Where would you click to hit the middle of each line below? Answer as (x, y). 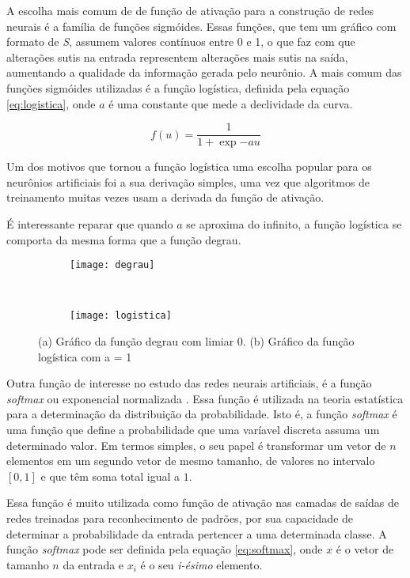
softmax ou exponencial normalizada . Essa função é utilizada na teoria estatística (205, 398)
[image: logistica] (121, 316)
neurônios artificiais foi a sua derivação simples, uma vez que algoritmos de (188, 181)
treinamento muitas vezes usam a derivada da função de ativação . (165, 197)
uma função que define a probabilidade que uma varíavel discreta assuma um (193, 430)
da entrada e (93, 564)
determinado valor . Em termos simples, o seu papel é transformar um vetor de (196, 445)
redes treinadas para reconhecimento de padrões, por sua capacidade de (180, 518)
